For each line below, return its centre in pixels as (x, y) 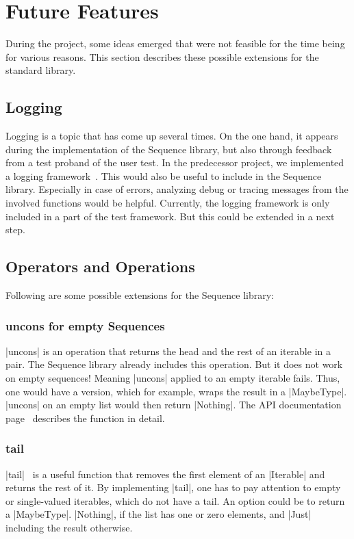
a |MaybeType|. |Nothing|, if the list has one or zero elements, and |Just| (159, 514)
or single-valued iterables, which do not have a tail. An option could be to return (175, 500)
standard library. (41, 70)
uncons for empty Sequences (85, 325)
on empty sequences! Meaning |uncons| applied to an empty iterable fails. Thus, (173, 378)
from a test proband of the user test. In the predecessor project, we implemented (175, 162)
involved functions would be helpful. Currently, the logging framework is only (168, 203)
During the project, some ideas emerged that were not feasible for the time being (175, 43)
